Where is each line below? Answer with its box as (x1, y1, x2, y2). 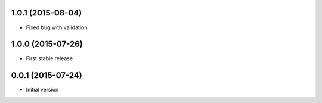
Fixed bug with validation (26, 24, 88, 31)
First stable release (26, 55, 73, 62)
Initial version (26, 86, 59, 93)
